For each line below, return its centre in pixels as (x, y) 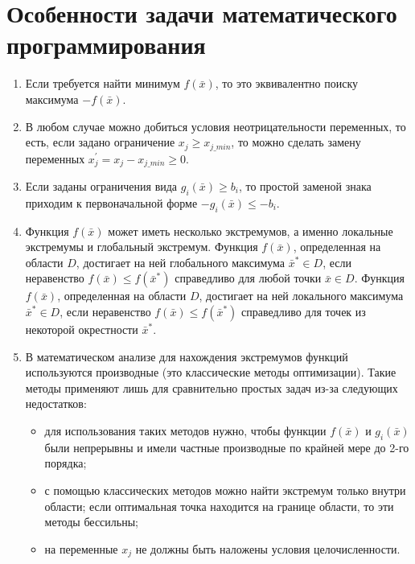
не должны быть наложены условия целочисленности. (268, 548)
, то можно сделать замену (296, 142)
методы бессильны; (91, 522)
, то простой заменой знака (305, 186)
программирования (106, 45)
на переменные (81, 548)
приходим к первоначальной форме (111, 202)
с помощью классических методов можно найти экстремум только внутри (225, 490)
